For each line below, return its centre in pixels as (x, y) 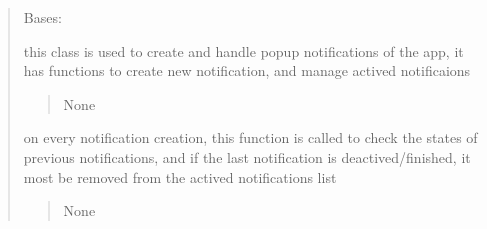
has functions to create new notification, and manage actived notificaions (247, 70)
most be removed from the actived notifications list (180, 176)
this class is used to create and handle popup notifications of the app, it (243, 50)
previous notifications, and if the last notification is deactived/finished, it (247, 156)
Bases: (42, 17)
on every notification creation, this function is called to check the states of (250, 137)
